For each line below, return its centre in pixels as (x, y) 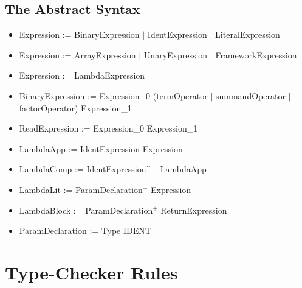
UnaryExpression (176, 54)
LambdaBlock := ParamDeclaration (86, 210)
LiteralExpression (248, 34)
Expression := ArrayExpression (77, 54)
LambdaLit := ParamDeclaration (81, 189)
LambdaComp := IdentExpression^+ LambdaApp (113, 169)
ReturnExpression (194, 210)
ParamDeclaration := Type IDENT (85, 230)
